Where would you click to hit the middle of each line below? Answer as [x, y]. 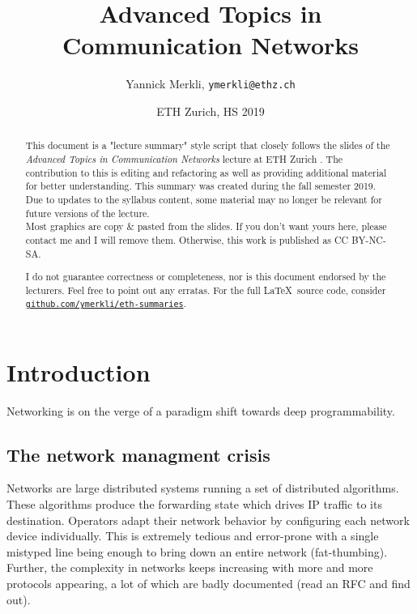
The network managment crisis [138, 454]
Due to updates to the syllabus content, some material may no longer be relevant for [204, 199]
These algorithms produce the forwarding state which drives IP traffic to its [194, 503]
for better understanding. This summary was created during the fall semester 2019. [201, 186]
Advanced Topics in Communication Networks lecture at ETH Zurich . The [184, 159]
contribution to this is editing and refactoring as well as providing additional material [206, 172]
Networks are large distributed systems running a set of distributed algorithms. [203, 488]
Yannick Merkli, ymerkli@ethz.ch [211, 84]
